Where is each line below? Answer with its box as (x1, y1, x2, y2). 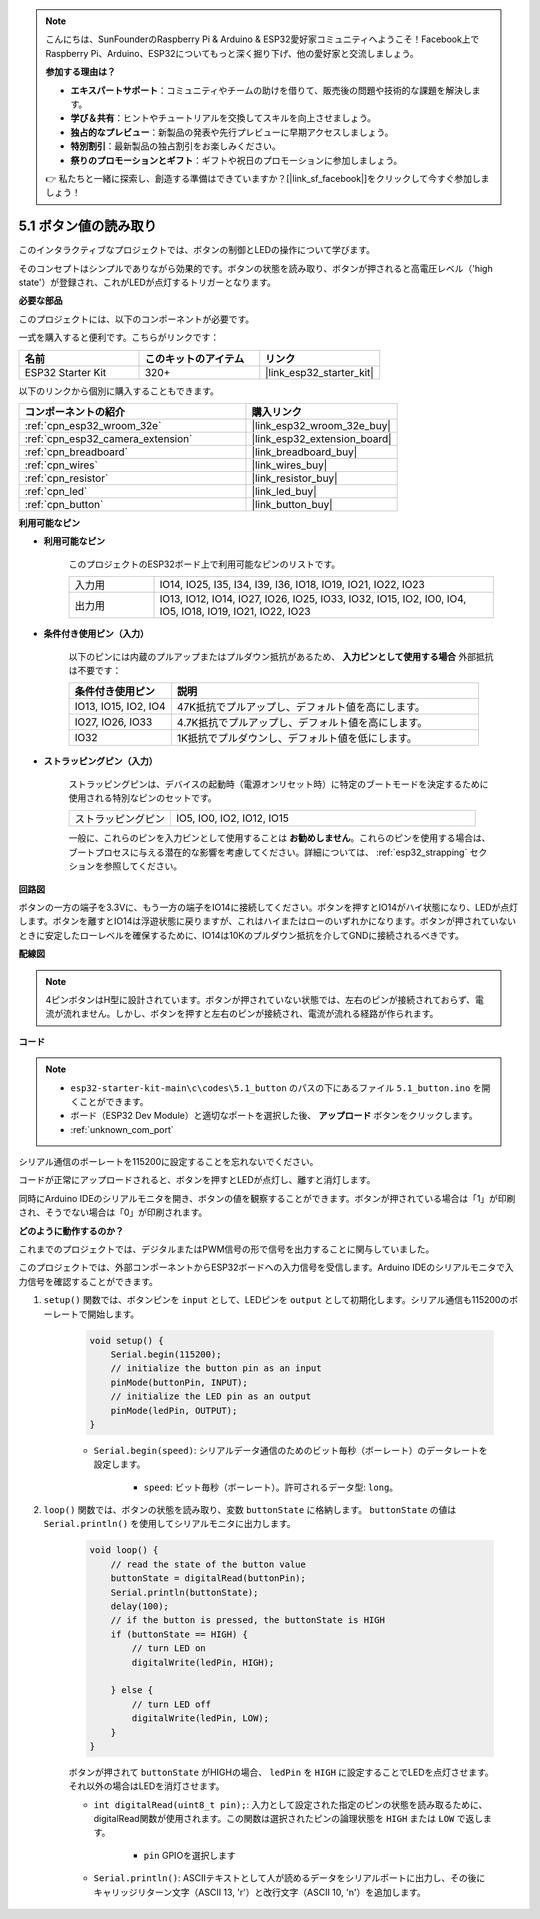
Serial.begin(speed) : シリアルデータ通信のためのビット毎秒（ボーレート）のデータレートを (93, 1444, 488, 1456)
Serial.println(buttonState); (110, 1586, 259, 1598)
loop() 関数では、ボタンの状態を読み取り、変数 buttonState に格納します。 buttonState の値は (43, 1504, 457, 1516)
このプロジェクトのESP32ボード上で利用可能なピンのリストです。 (68, 558, 341, 570)
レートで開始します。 (51, 1308, 140, 1320)
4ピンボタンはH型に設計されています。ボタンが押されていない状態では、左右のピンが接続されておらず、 (45, 993, 476, 1005)
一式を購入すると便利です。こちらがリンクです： (18, 331, 220, 344)
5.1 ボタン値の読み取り (18, 218, 157, 235)
